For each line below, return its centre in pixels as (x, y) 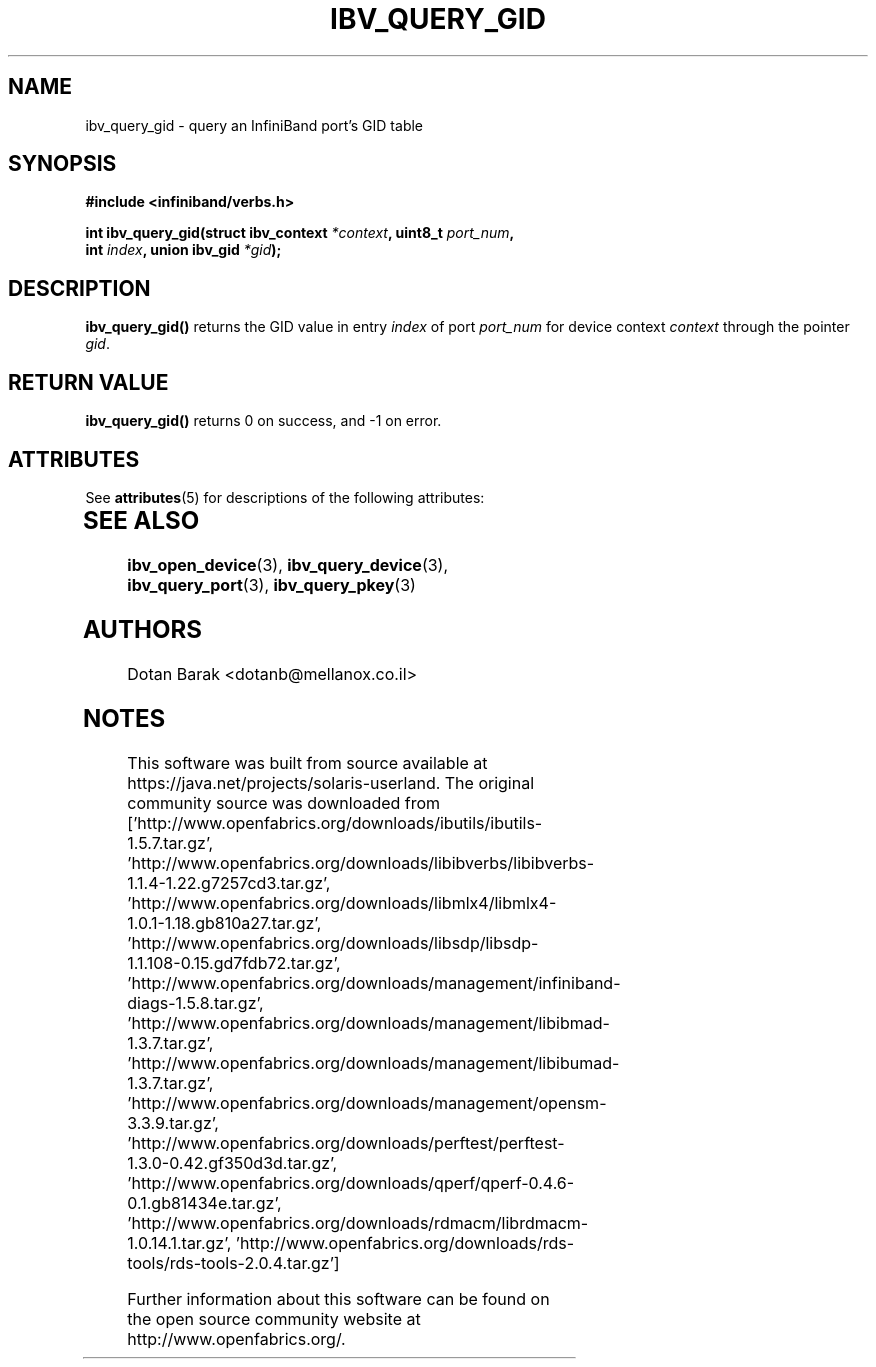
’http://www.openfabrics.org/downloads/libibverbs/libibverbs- (361, 862)
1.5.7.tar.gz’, (170, 842)
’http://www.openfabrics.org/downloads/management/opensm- (367, 1102)
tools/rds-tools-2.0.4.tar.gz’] (233, 1262)
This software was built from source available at (307, 762)
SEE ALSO (141, 520)
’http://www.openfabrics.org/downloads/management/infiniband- (374, 982)
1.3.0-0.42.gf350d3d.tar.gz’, (232, 1162)
